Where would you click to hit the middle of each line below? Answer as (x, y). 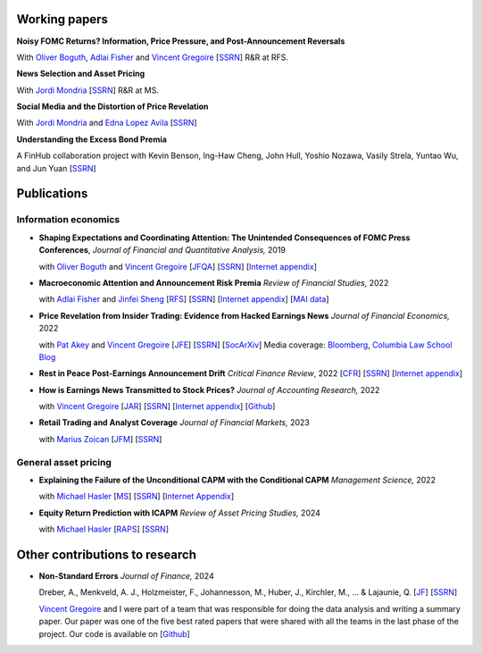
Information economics (68, 220)
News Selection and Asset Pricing (81, 74)
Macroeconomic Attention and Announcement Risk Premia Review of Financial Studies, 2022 (214, 282)
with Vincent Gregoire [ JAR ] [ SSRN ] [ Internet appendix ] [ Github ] (157, 406)
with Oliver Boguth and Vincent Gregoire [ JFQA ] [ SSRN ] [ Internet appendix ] (178, 266)
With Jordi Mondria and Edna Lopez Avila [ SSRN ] (107, 123)
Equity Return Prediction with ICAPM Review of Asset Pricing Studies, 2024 (180, 513)
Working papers (62, 19)
